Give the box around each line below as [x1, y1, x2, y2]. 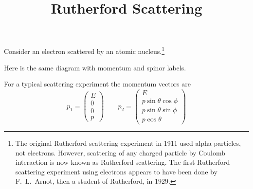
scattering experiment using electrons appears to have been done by [15, 166, 217, 176]
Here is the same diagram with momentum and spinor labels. [4, 62, 186, 72]
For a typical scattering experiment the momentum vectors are [4, 79, 191, 89]
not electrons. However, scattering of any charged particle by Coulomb [15, 147, 226, 157]
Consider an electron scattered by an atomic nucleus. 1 [4, 45, 165, 56]
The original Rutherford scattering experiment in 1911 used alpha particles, [15, 138, 241, 148]
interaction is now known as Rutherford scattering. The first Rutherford [15, 157, 230, 167]
